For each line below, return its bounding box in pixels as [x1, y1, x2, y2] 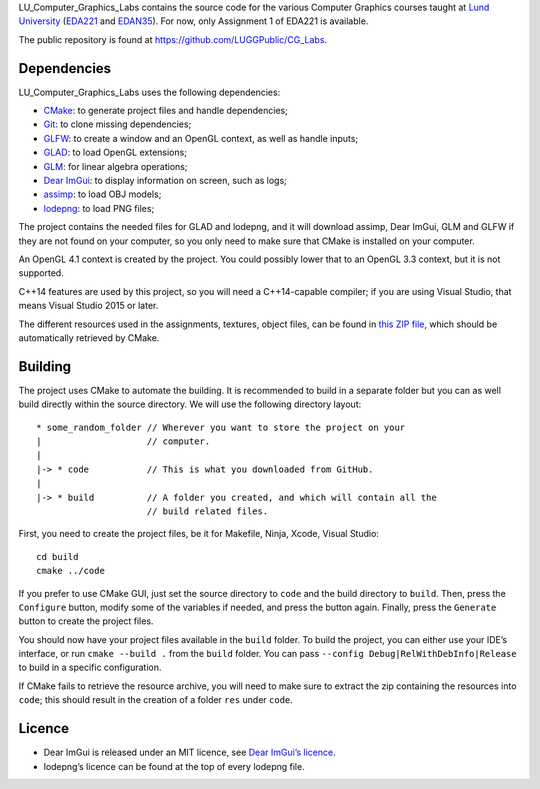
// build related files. [146, 505, 269, 517]
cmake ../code [36, 565, 105, 577]
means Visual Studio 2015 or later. [18, 300, 159, 312]
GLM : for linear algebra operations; [43, 160, 188, 172]
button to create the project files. [18, 615, 154, 627]
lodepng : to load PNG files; [43, 202, 155, 214]
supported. [18, 267, 64, 279]
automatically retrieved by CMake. [18, 331, 160, 344]
